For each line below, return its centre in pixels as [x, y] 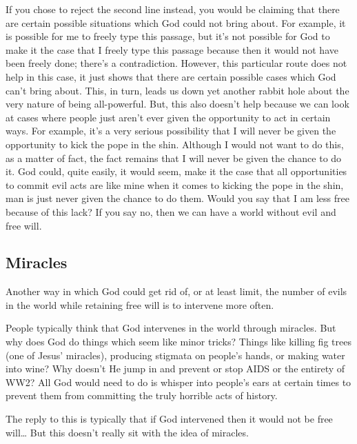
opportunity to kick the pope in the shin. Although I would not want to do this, [175, 144]
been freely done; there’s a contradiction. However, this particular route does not [176, 63]
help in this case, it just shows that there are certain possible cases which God [171, 76]
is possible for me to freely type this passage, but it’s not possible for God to [168, 36]
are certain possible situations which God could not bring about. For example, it [176, 22]
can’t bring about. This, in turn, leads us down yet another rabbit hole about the [177, 90]
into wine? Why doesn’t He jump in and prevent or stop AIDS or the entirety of [175, 369]
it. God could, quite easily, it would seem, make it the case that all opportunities [176, 171]
